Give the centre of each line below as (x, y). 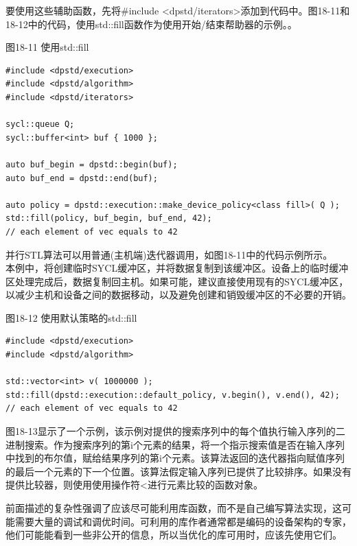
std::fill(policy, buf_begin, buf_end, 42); (109, 218)
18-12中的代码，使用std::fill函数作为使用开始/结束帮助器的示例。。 (151, 24)
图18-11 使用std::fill (47, 47)
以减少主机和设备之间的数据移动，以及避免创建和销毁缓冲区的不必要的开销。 (178, 295)
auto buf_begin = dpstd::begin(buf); (92, 164)
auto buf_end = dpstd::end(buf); (82, 178)
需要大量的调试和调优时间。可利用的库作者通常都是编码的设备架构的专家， (183, 521)
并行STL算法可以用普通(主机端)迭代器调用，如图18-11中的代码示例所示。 (169, 254)
